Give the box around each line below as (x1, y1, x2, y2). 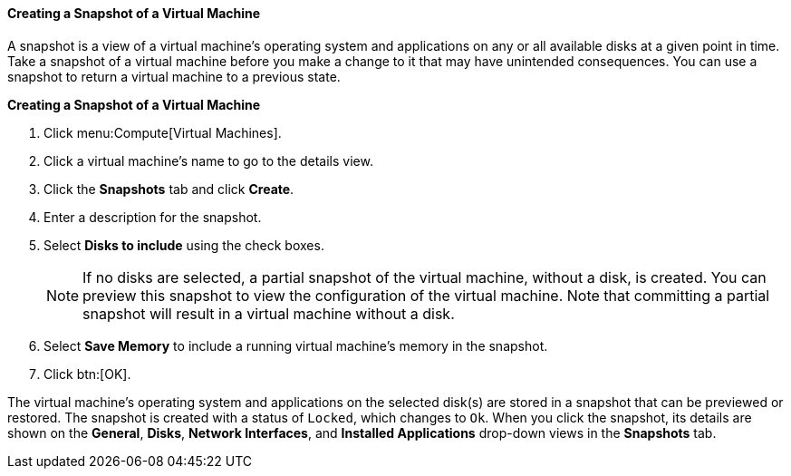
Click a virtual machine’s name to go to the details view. (43, 152, 373, 169)
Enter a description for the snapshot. (43, 209, 262, 225)
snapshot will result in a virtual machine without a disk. (82, 304, 455, 323)
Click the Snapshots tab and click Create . (43, 180, 294, 197)
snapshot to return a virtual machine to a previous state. (7, 68, 341, 84)
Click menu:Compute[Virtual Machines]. (43, 124, 282, 141)
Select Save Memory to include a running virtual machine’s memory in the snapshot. (43, 337, 548, 354)
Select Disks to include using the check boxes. (43, 237, 324, 253)
